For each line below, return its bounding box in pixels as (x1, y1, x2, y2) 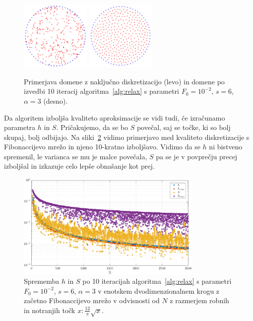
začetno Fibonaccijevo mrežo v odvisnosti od (24, 295, 160, 306)
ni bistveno (209, 141, 243, 152)
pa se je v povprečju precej (156, 151, 238, 161)
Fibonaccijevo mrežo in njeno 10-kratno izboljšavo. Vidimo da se (4, 141, 200, 152)
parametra (4, 122, 36, 132)
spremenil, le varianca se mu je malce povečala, (4, 151, 147, 161)
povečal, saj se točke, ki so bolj (136, 122, 231, 132)
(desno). (43, 95, 68, 106)
